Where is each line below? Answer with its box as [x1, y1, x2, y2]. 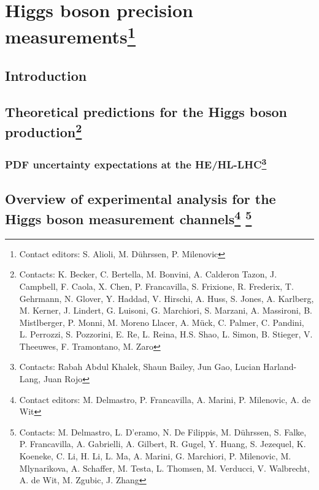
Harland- [263, 360, 297, 373]
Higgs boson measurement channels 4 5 [5, 206, 252, 228]
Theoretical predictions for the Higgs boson [5, 102, 288, 121]
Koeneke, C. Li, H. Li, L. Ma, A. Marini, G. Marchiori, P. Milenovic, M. [19, 450, 291, 462]
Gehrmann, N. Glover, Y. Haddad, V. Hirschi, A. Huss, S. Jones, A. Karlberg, [19, 292, 314, 304]
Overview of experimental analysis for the [5, 189, 276, 208]
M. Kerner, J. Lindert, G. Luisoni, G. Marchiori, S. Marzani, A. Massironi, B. [19, 304, 312, 317]
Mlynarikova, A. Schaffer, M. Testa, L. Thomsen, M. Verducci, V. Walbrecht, [19, 461, 310, 474]
